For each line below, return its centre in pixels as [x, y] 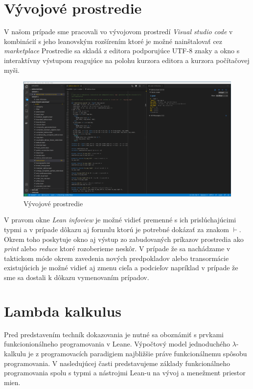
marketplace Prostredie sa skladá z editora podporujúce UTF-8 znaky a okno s [122, 51]
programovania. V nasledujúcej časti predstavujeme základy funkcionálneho [117, 363]
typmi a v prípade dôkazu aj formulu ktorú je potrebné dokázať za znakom [116, 229]
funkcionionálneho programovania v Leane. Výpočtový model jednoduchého [117, 344]
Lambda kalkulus [63, 311]
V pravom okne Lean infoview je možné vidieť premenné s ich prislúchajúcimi [120, 220]
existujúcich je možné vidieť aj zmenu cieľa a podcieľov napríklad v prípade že [121, 268]
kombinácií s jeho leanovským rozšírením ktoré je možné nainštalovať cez [113, 41]
